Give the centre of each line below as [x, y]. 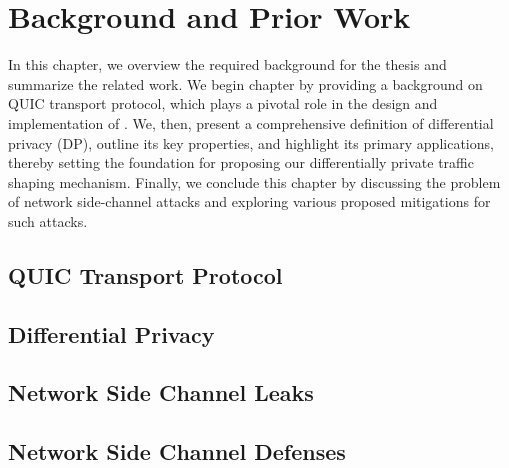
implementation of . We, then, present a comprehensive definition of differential [251, 122]
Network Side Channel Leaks [161, 392]
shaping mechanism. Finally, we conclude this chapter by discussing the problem [254, 181]
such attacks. [48, 220]
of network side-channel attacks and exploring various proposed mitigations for [249, 201]
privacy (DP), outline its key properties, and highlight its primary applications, [251, 142]
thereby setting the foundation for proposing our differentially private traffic [241, 162]
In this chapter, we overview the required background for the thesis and [227, 64]
